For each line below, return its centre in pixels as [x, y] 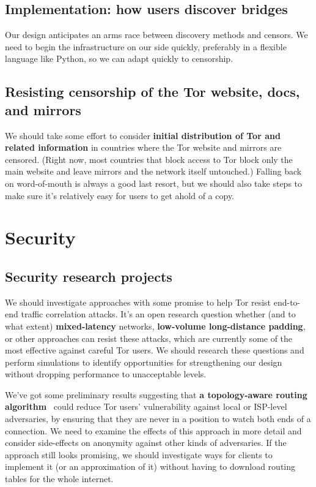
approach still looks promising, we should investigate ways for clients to [139, 454]
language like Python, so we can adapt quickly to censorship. [119, 59]
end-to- [287, 302]
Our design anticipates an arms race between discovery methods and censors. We [156, 35]
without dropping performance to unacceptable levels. [106, 374]
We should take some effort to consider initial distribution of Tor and [143, 135]
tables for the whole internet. [59, 479]
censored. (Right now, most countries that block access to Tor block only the [149, 159]
